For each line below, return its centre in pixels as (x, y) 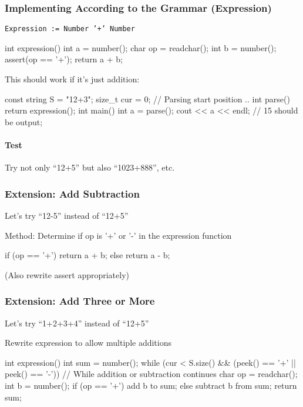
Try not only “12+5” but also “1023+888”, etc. (90, 167)
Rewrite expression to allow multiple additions (88, 343)
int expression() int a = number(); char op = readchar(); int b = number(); (141, 47)
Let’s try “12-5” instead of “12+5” (67, 216)
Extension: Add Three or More (80, 301)
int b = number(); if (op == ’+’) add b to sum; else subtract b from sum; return (151, 386)
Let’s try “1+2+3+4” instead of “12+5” (77, 323)
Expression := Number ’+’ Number (70, 29)
